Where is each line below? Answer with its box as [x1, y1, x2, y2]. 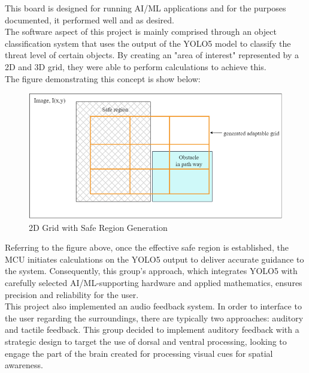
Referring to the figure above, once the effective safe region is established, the [5, 241, 289, 254]
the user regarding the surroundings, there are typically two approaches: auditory [5, 311, 304, 324]
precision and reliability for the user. [5, 288, 139, 300]
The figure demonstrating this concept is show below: [5, 72, 201, 85]
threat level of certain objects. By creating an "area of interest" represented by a [5, 49, 299, 61]
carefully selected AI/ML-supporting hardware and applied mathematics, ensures [5, 276, 302, 289]
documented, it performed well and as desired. [5, 13, 174, 26]
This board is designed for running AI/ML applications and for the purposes [5, 2, 286, 14]
